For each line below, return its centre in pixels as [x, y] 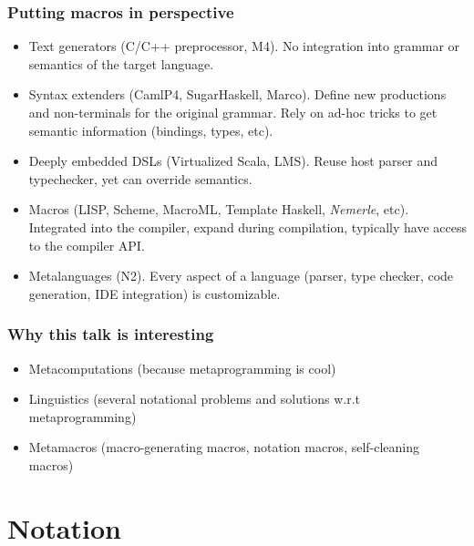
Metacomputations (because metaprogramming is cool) [182, 368]
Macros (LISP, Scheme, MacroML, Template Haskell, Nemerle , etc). [219, 209]
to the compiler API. [87, 245]
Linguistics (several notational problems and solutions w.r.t [195, 399]
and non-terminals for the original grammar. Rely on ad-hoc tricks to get [233, 112]
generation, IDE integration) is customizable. [155, 293]
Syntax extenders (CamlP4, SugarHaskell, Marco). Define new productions [237, 94]
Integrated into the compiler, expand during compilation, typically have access [247, 227]
